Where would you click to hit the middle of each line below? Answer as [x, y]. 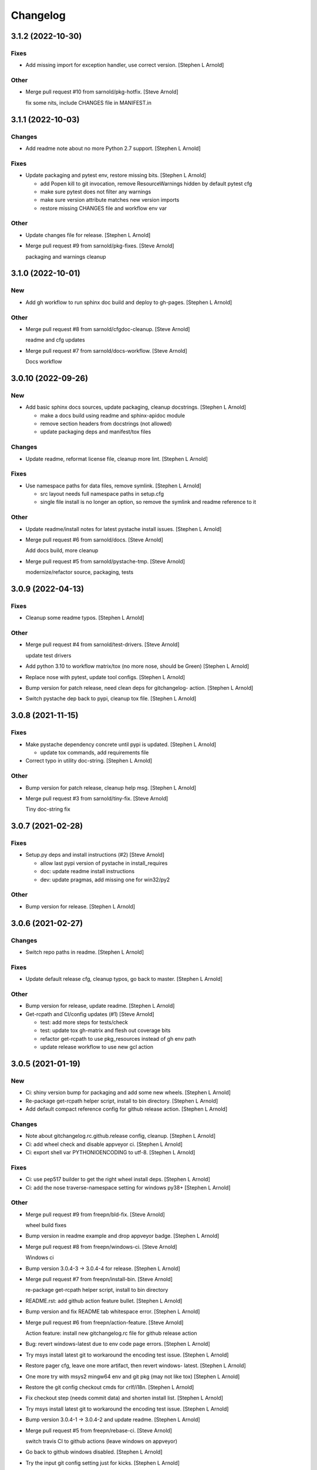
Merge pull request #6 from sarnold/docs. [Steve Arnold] [95, 540]
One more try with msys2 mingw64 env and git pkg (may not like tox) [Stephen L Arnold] [133, 1377]
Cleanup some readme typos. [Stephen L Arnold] [85, 618]
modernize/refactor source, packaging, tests [80, 572]
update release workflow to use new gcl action [97, 1047]
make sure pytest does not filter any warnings [96, 192]
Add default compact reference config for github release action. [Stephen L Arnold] [127, 1109]
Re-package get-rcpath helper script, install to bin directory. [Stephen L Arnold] [122, 1101]
